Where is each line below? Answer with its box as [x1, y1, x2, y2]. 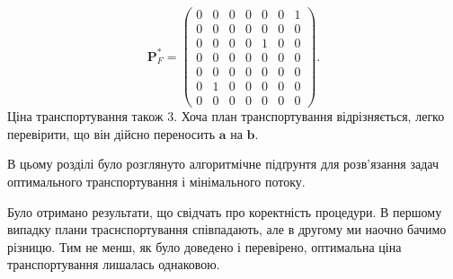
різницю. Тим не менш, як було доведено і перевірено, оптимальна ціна [7, 237, 402, 256]
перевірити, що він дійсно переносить [7, 124, 216, 143]
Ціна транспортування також [7, 107, 164, 126]
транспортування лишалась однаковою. [7, 255, 220, 274]
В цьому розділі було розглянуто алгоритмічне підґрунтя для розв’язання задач [7, 154, 439, 173]
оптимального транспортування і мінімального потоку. [7, 172, 306, 191]
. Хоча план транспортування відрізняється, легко [173, 107, 445, 126]
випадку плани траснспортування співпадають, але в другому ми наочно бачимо [7, 220, 447, 239]
